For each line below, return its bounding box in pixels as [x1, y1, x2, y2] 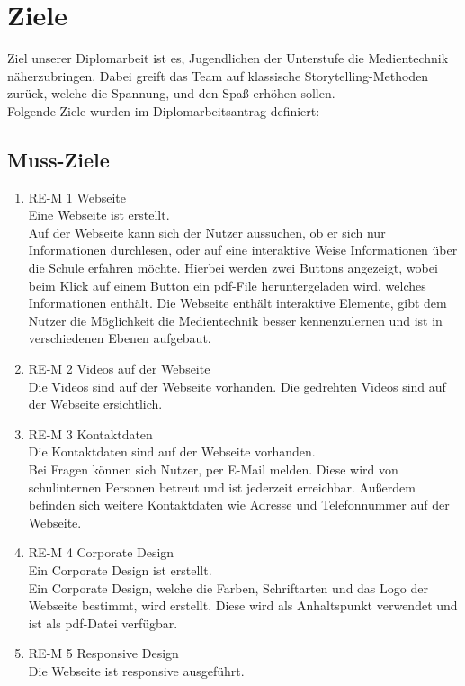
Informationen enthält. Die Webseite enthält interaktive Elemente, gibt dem [28, 293, 447, 312]
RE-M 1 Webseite [28, 187, 126, 206]
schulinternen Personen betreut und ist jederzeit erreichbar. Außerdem [28, 477, 416, 496]
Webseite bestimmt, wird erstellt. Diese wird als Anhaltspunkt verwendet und [28, 596, 458, 615]
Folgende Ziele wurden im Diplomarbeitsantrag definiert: [7, 101, 320, 120]
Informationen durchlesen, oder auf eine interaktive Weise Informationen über [28, 240, 458, 259]
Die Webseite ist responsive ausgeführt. [28, 661, 245, 680]
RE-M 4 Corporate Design [28, 543, 174, 562]
